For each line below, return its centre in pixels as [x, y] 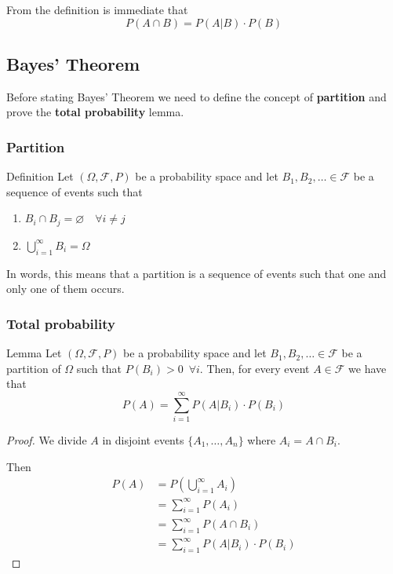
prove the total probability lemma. [95, 112]
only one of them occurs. [65, 289]
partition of [34, 368]
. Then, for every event [255, 368]
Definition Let [40, 176]
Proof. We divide [47, 439]
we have [368, 368]
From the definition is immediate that [97, 9]
